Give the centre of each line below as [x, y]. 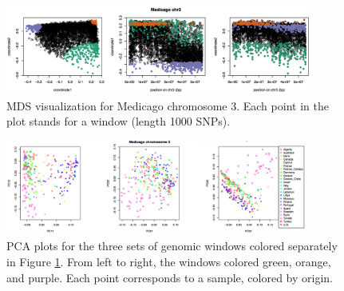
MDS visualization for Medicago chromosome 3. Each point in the [168, 105]
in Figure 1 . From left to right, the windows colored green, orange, [169, 262]
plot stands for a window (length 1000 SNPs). [119, 121]
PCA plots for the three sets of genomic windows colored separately [172, 246]
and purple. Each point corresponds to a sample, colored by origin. [170, 277]
